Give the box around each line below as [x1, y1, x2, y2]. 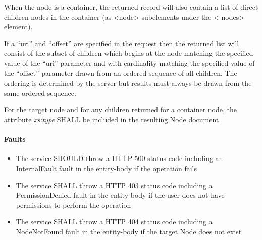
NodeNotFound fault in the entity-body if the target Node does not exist [16, 226, 242, 236]
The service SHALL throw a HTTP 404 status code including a [16, 216, 213, 227]
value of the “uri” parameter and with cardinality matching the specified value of [4, 57, 255, 68]
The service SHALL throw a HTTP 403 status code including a [16, 180, 213, 190]
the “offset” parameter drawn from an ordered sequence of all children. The [4, 67, 237, 78]
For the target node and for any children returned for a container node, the [4, 104, 237, 115]
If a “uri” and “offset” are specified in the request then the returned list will [4, 38, 239, 48]
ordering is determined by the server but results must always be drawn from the [4, 77, 252, 88]
